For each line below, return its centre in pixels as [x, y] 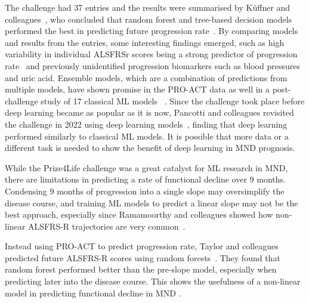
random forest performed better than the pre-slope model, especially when [141, 269]
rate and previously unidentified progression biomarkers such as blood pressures [152, 65]
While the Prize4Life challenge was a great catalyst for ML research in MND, [146, 167]
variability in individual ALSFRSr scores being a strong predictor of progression [151, 54]
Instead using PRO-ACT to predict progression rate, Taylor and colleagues [142, 246]
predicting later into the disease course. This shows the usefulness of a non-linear [153, 281]
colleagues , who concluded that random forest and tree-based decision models [149, 19]
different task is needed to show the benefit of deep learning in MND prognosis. [150, 148]
